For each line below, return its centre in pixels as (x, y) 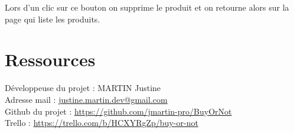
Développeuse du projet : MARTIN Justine (83, 88)
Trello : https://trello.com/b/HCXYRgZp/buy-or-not (102, 123)
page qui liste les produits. (53, 19)
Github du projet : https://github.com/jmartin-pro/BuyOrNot (118, 111)
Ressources (50, 59)
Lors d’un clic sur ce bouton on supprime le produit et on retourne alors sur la (147, 7)
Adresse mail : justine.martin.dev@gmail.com (86, 99)
